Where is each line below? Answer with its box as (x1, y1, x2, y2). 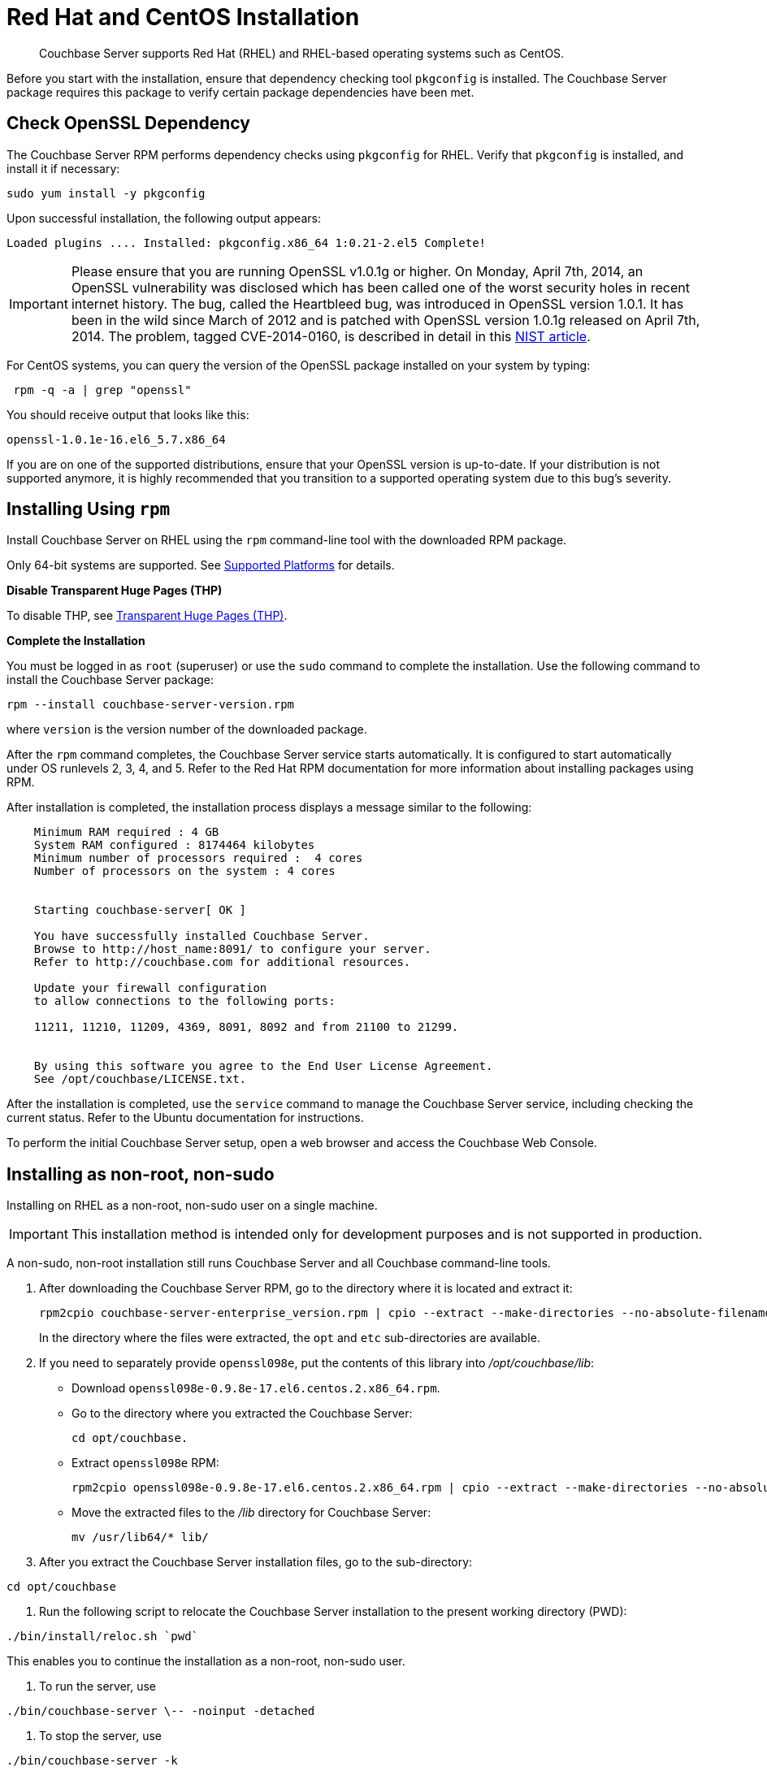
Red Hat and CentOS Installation (6, 3, 360, 31)
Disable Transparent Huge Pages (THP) (6, 583, 223, 598)
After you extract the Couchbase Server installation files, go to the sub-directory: (39, 1555, 473, 1570)
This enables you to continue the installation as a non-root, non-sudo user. (6, 1654, 405, 1669)
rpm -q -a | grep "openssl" (13, 383, 192, 396)
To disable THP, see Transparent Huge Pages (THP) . (6, 608, 288, 623)
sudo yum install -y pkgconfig (6, 186, 206, 200)
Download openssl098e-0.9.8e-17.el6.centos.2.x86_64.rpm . (71, 1381, 440, 1396)
